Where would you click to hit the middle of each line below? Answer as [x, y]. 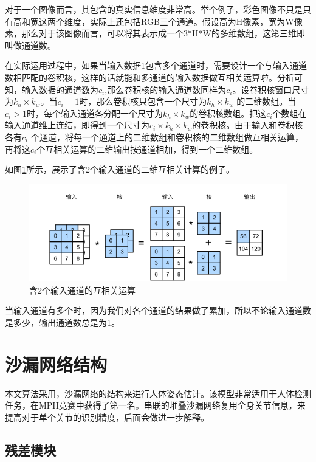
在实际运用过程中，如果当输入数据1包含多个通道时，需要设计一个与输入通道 [156, 65]
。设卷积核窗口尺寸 [271, 89]
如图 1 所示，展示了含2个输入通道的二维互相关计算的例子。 [120, 169]
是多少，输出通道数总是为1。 [62, 322]
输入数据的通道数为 [60, 89]
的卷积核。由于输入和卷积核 [248, 125]
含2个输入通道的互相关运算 [82, 290]
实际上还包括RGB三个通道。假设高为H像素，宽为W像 [196, 21]
